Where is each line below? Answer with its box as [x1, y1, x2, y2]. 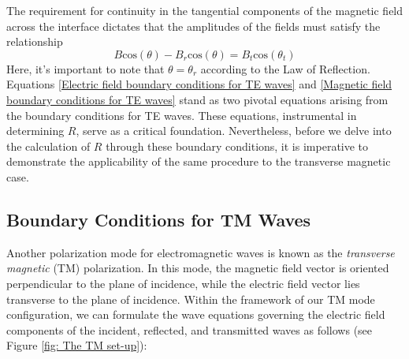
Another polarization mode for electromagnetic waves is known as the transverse [6, 244, 395, 260]
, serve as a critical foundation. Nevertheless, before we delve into [76, 122, 392, 139]
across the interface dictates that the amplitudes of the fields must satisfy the [6, 17, 381, 34]
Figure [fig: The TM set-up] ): [6, 337, 147, 353]
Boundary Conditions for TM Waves [6, 207, 311, 231]
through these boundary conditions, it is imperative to [106, 137, 369, 154]
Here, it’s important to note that [6, 60, 165, 77]
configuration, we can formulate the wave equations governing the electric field [6, 306, 385, 323]
